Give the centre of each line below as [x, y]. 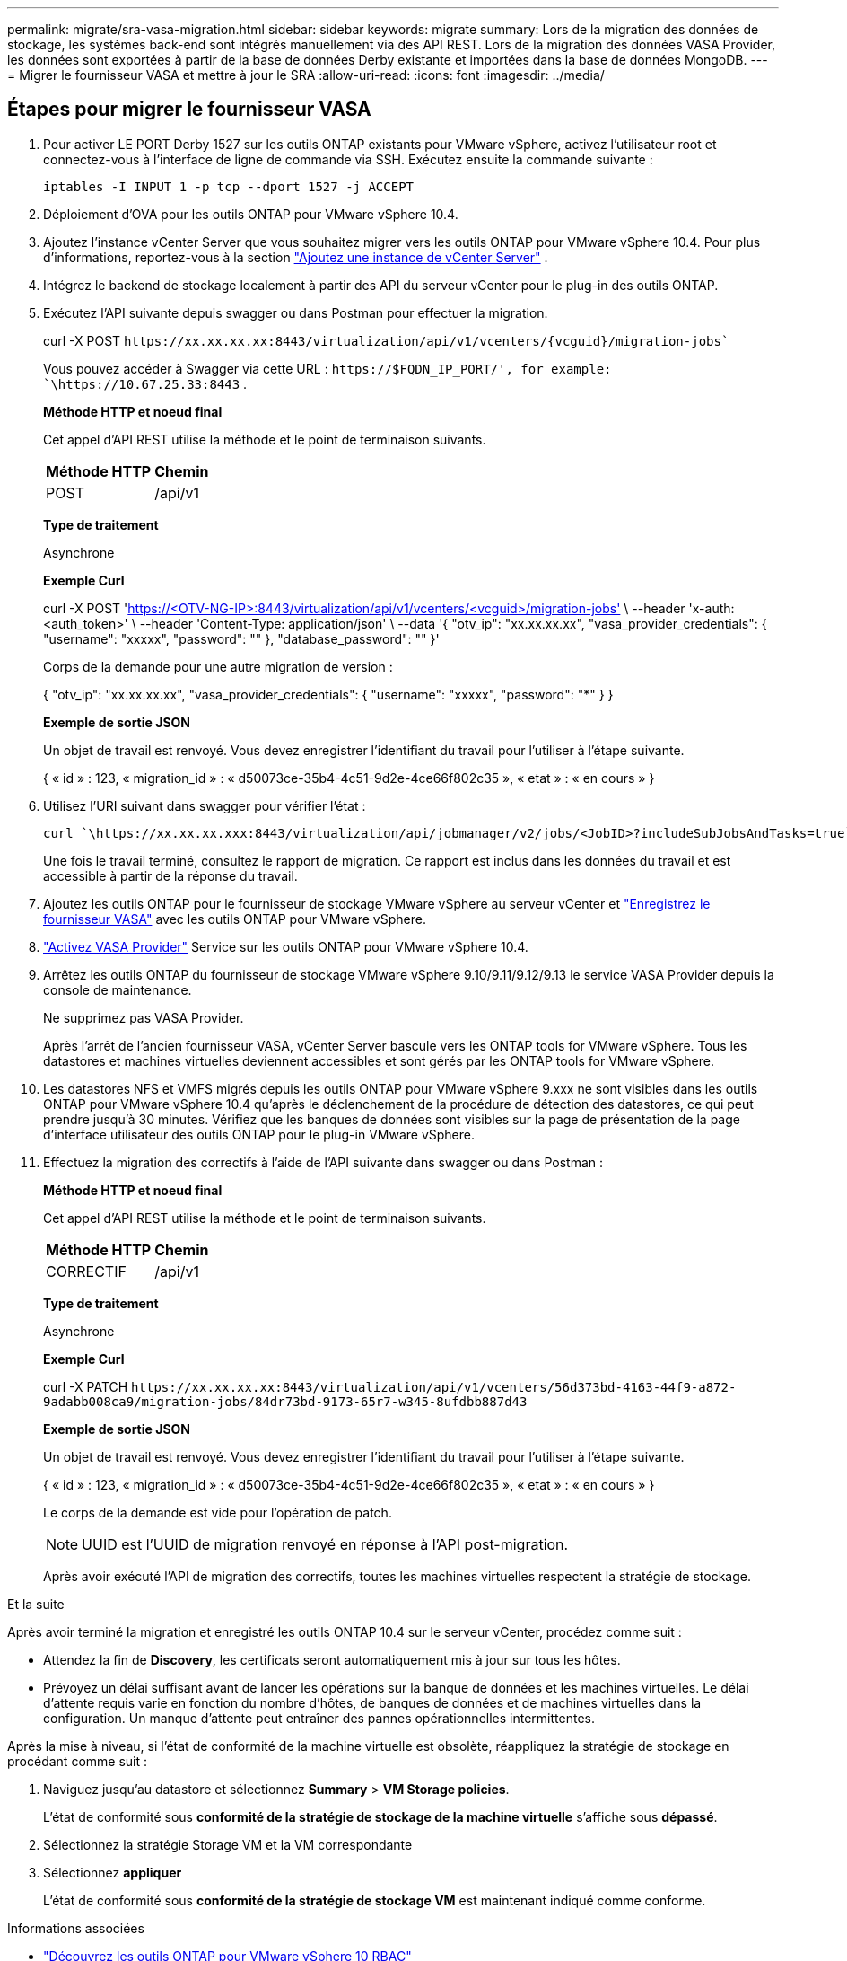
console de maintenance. [118, 989]
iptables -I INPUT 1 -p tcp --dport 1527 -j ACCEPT [229, 186]
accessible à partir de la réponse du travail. [170, 875]
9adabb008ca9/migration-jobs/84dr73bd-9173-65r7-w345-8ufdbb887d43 [285, 1401]
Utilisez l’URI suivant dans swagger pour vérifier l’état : [205, 805]
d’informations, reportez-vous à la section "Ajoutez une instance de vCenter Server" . [296, 257]
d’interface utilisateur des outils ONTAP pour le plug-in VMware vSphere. [259, 1134]
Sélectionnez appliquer [113, 1872]
